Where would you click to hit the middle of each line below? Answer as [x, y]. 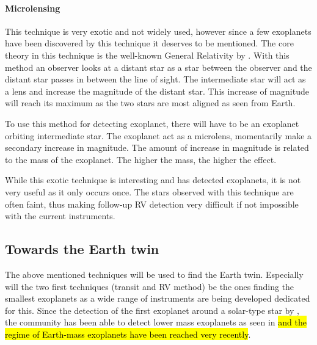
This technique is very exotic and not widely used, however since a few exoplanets [158, 31]
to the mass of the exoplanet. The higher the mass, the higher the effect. [141, 159]
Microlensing [33, 8]
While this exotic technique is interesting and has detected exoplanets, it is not [153, 180]
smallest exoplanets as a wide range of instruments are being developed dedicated [158, 298]
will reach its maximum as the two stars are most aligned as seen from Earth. [150, 103]
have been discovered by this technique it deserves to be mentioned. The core [149, 43]
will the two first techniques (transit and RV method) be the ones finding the [150, 286]
